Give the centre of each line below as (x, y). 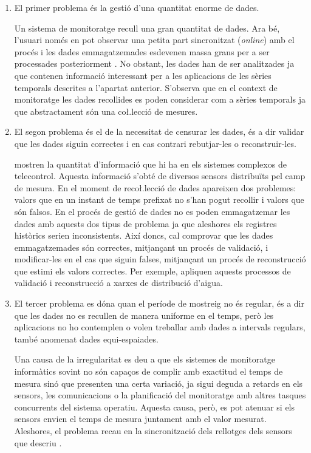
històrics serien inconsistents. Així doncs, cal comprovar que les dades (144, 235)
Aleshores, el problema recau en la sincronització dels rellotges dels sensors (153, 431)
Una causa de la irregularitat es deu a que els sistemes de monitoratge (145, 359)
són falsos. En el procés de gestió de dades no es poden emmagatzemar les (152, 211)
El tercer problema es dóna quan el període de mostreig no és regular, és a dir (159, 303)
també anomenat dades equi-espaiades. (86, 339)
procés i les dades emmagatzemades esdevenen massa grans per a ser (142, 51)
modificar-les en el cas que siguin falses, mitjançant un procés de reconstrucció (160, 259)
